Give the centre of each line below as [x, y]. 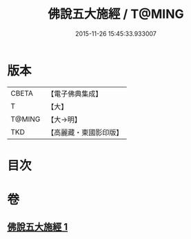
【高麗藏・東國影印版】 [85, 132]
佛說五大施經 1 [38, 227]
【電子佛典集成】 [75, 94]
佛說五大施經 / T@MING [116, 14]
